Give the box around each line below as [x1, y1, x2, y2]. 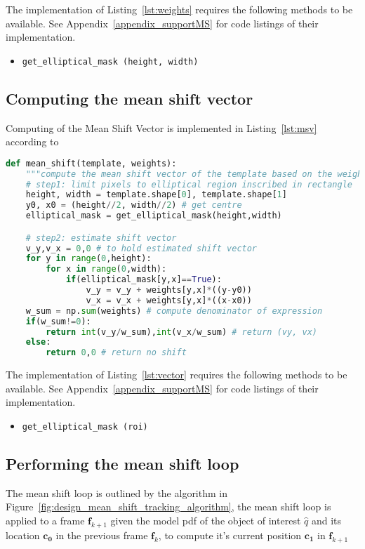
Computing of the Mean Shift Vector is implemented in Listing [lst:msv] [6, 120, 317, 135]
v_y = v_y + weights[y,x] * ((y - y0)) [86, 285, 252, 296]
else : [25, 337, 51, 348]
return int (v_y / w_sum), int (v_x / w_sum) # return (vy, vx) [46, 326, 317, 337]
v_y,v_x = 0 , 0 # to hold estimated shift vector [25, 243, 258, 253]
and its [311, 513, 342, 528]
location [6, 527, 40, 542]
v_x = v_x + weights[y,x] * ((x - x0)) [86, 295, 252, 305]
